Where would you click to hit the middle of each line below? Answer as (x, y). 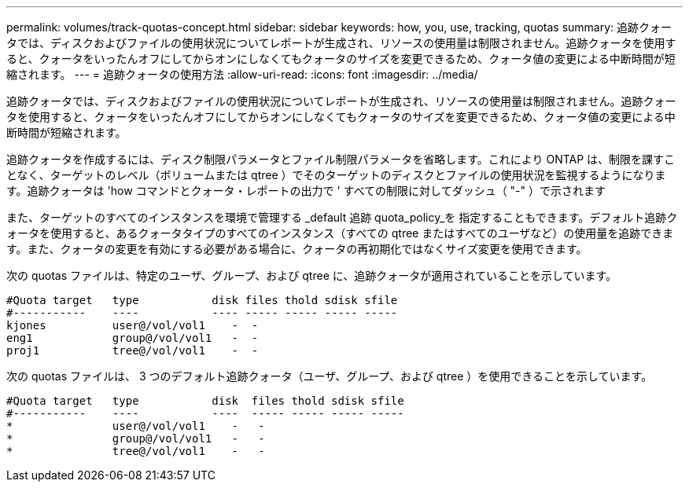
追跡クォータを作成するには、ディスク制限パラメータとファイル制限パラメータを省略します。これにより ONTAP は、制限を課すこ (341, 159)
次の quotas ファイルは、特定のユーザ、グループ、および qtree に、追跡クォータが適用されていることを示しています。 (312, 275)
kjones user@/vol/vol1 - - (133, 325)
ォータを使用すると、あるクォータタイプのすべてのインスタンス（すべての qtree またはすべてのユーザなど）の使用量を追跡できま (340, 233)
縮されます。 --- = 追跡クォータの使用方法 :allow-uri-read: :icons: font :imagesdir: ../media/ (242, 74)
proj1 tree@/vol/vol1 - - (133, 350)
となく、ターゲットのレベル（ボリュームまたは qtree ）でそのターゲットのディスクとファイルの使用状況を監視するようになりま (336, 175)
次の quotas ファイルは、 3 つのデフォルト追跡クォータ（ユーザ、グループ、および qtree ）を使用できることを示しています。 (330, 376)
